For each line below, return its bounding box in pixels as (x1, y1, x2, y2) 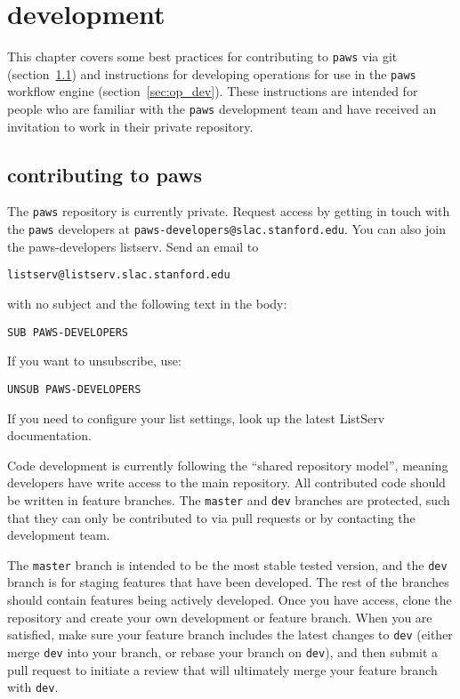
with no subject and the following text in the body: (7, 294, 287, 313)
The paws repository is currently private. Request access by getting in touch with (7, 202, 450, 221)
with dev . (7, 678, 59, 696)
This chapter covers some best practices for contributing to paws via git (7, 47, 398, 66)
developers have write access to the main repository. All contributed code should (7, 473, 446, 492)
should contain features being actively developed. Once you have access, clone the (7, 591, 452, 609)
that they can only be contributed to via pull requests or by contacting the (7, 508, 416, 526)
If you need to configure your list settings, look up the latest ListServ (7, 408, 385, 427)
